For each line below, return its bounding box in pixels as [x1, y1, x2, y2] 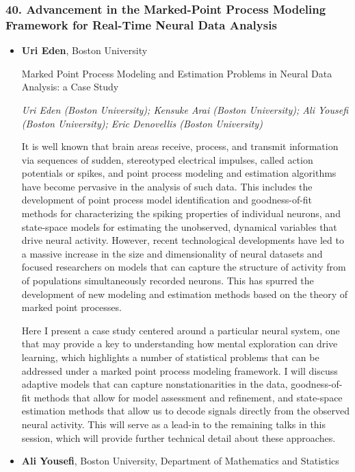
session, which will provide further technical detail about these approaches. [21, 430, 336, 445]
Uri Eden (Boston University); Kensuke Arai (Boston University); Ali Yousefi [21, 102, 349, 116]
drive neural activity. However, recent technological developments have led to [21, 233, 344, 247]
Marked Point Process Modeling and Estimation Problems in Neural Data [21, 66, 332, 80]
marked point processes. [21, 300, 122, 314]
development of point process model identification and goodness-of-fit [21, 192, 313, 207]
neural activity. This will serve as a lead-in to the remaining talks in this [21, 417, 326, 431]
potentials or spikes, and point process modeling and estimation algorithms [21, 166, 337, 180]
